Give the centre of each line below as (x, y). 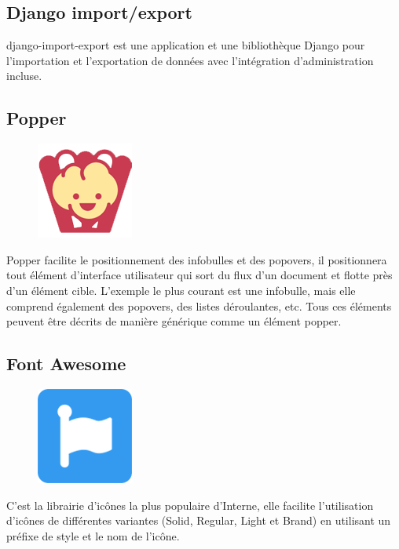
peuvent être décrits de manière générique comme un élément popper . (174, 321)
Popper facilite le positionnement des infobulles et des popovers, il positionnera (197, 259)
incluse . (24, 76)
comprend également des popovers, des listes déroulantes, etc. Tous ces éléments (199, 305)
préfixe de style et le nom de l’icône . (93, 535)
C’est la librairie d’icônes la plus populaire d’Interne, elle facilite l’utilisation (190, 505)
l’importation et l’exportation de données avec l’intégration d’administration (190, 60)
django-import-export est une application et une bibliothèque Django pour (186, 45)
